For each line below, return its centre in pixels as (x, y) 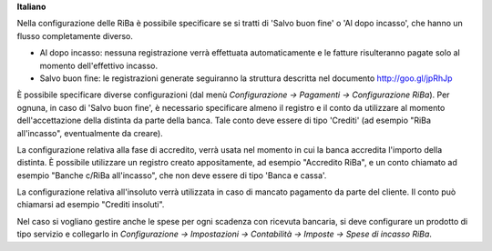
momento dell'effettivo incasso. (99, 65)
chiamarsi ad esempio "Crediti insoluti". (91, 205)
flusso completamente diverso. (75, 35)
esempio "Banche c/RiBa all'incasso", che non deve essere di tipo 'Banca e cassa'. (172, 175)
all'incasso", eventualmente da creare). (90, 133)
